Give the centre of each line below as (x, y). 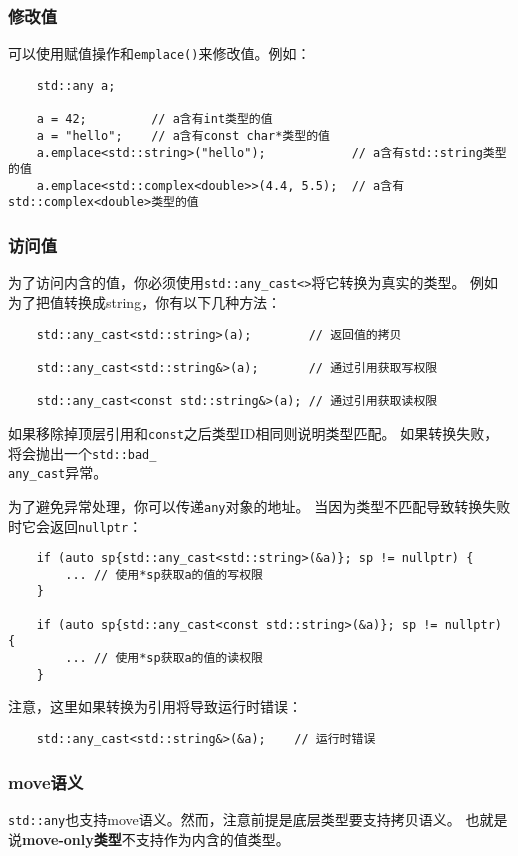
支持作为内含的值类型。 (212, 838)
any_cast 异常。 (58, 472)
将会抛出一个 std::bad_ (82, 452)
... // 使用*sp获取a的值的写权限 (164, 574)
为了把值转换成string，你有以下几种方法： (145, 302)
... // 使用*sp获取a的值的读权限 (164, 658)
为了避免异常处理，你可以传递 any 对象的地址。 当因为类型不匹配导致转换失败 (259, 505)
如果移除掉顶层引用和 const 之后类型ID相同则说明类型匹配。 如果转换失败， (253, 432)
